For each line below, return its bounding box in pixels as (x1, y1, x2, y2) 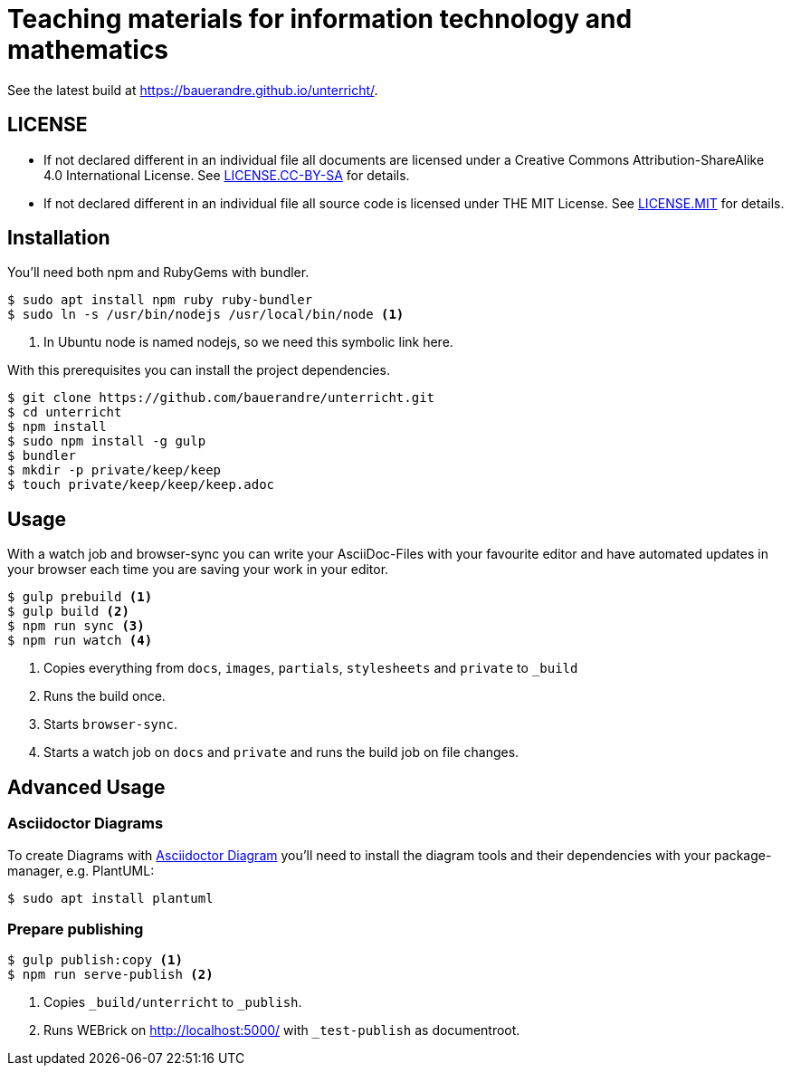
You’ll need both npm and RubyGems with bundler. (7, 264, 310, 281)
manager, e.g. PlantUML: (7, 862, 155, 878)
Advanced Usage (7, 775, 166, 799)
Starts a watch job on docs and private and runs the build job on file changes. (43, 744, 519, 761)
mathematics (7, 34, 169, 65)
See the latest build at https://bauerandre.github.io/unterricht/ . (7, 81, 378, 98)
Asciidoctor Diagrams (7, 814, 164, 833)
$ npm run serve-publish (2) (7, 967, 214, 982)
